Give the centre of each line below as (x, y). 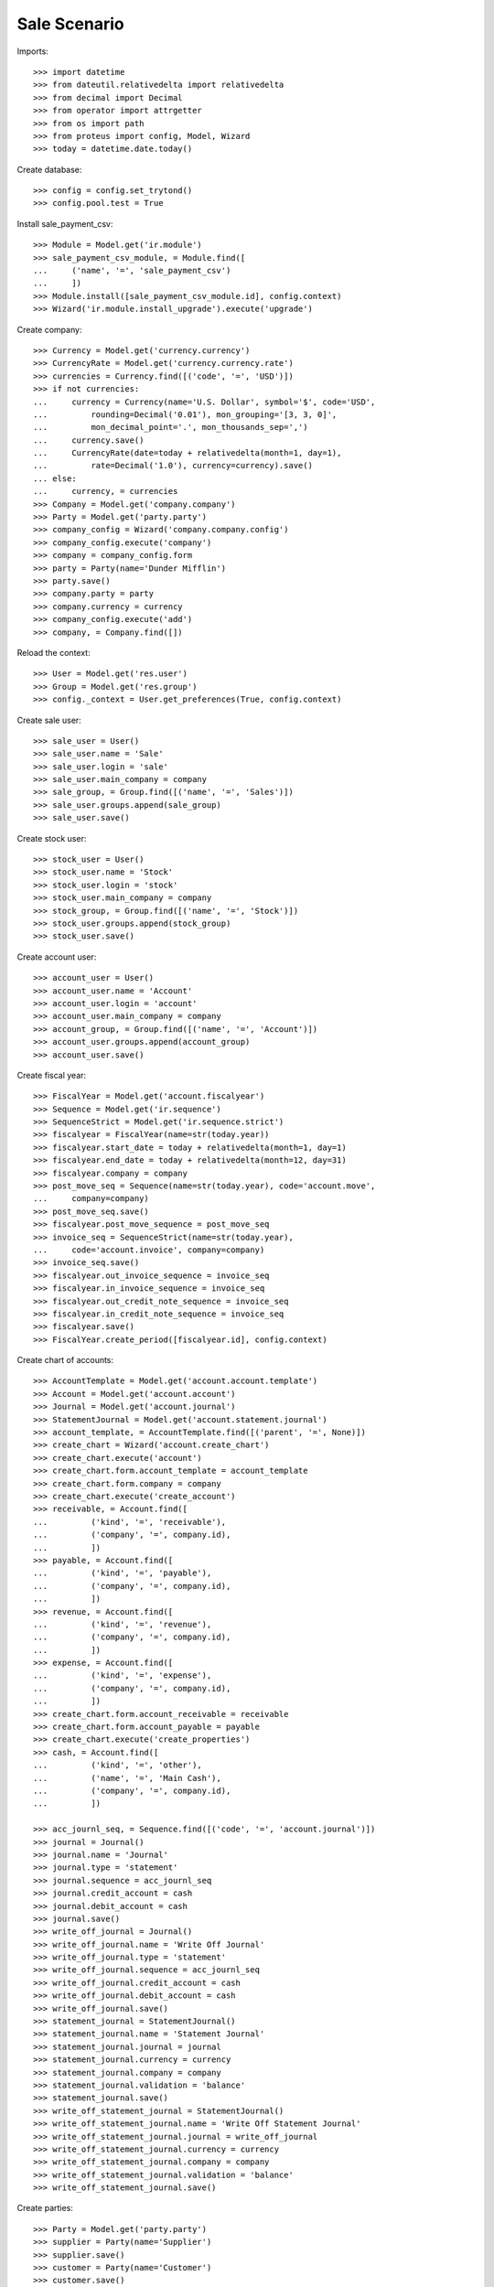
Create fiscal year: (52, 1075)
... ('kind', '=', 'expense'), (123, 1675)
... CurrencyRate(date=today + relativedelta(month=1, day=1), (188, 453)
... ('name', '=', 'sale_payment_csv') (132, 271)
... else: (55, 478)
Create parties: (45, 2208)
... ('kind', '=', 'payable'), (123, 1573)
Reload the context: (54, 652)
